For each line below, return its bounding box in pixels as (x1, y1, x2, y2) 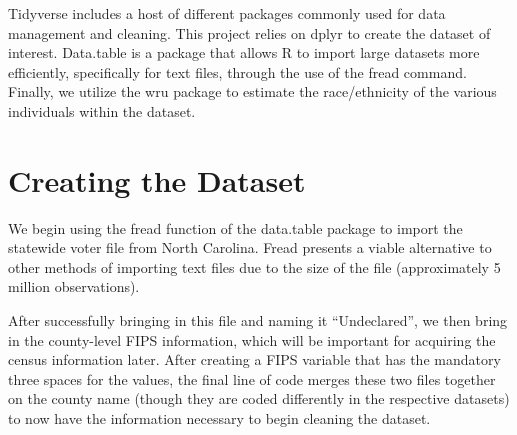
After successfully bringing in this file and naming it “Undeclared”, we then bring (8, 310, 508, 331)
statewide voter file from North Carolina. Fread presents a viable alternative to (8, 237, 492, 258)
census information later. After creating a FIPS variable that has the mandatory (8, 349, 501, 370)
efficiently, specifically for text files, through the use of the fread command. (8, 61, 467, 82)
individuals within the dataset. (8, 100, 196, 121)
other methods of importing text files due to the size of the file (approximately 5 (8, 256, 501, 277)
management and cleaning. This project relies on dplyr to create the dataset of (8, 22, 491, 43)
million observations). (8, 276, 140, 297)
